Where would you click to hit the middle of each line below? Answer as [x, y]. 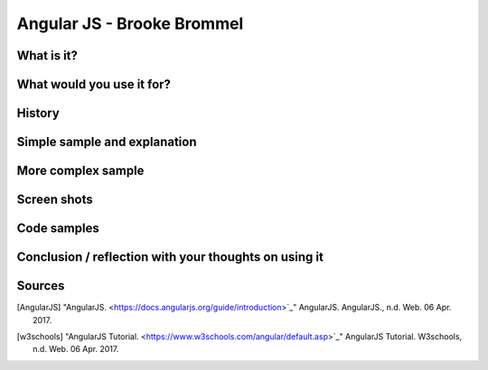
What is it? [47, 55]
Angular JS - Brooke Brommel [130, 23]
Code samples [58, 229]
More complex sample [80, 171]
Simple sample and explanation [107, 142]
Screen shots [55, 200]
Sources [41, 286]
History [38, 113]
